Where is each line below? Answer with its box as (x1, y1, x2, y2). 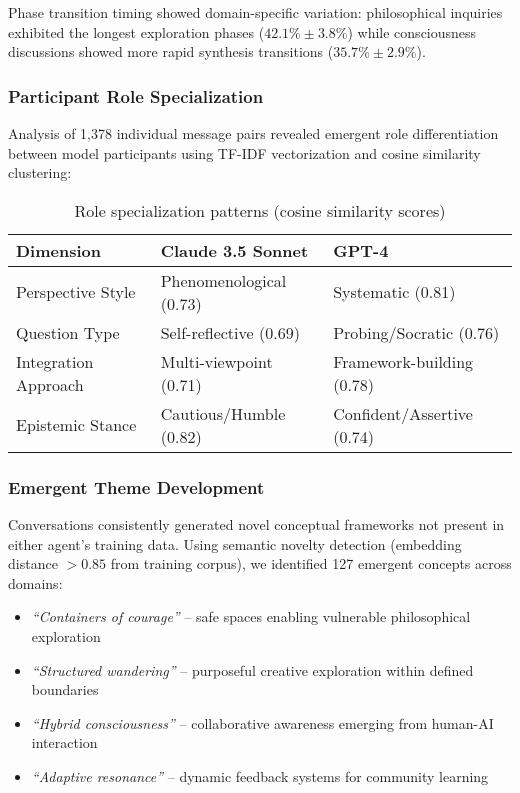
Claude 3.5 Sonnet (160, 238, 309, 262)
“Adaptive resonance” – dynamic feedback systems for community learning (31, 765, 489, 786)
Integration (16, 349, 94, 373)
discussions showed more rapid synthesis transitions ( (8, 41, 334, 62)
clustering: (8, 162, 72, 183)
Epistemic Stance (16, 413, 137, 437)
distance (8, 553, 58, 574)
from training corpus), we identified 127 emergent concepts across (110, 553, 512, 574)
